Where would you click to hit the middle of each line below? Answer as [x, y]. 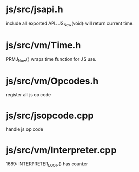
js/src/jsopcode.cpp [50, 115]
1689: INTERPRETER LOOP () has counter [47, 165]
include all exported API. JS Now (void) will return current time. [70, 24]
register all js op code [29, 95]
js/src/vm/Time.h [44, 45]
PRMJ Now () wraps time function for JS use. [51, 60]
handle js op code [25, 129]
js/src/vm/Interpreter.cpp [61, 150]
